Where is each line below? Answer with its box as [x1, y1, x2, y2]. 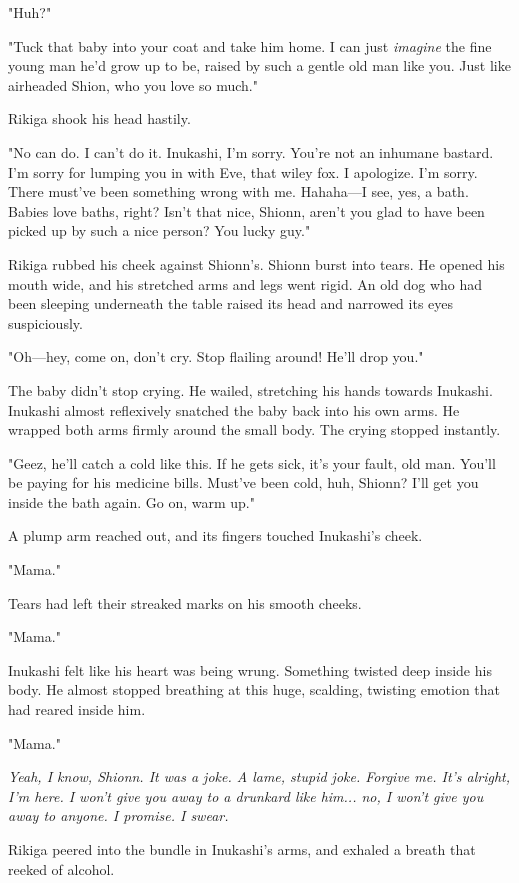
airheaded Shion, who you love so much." [8, 74, 258, 95]
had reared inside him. [8, 699, 146, 720]
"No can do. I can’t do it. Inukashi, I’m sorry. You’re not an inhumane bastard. [8, 141, 494, 162]
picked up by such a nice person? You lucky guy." [8, 220, 311, 241]
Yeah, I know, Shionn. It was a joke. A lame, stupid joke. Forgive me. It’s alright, [8, 766, 511, 787]
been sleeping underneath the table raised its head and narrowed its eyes [8, 293, 454, 314]
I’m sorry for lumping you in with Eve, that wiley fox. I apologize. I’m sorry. [8, 161, 478, 182]
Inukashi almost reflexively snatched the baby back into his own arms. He [8, 399, 460, 420]
